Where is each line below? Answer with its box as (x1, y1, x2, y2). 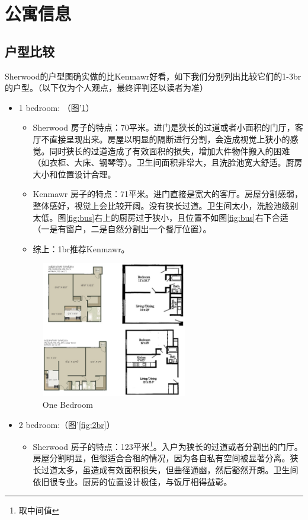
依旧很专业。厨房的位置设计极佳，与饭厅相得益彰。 (33, 475, 232, 487)
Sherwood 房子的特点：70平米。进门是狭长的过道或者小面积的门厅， (33, 121, 295, 134)
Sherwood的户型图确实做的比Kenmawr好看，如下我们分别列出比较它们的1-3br (5, 69, 301, 82)
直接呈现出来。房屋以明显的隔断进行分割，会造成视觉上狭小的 (49, 132, 290, 145)
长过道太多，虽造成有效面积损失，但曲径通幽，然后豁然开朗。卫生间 (33, 464, 299, 476)
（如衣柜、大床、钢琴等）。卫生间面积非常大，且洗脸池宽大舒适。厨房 (33, 156, 303, 169)
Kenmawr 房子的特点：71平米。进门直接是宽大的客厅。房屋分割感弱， (33, 188, 303, 200)
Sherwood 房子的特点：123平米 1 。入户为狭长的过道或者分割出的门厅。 (33, 439, 303, 452)
